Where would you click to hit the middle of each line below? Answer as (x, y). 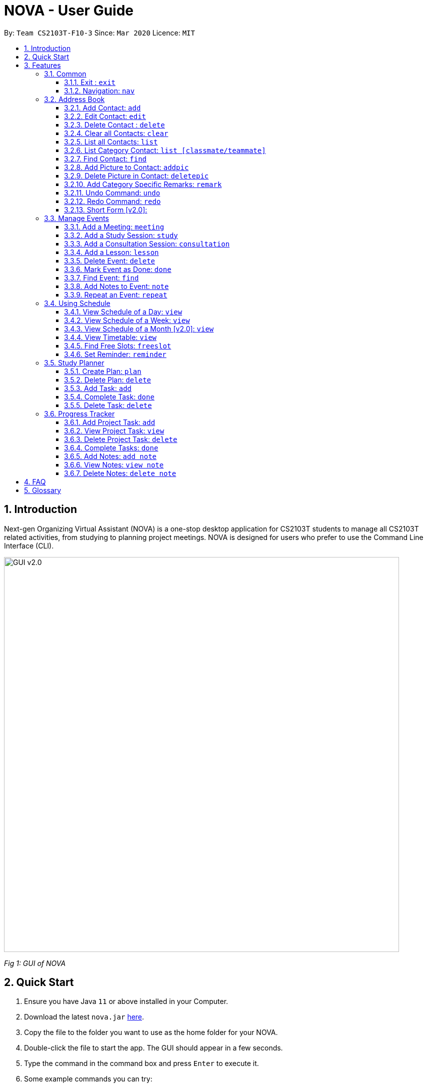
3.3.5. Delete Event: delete (109, 260)
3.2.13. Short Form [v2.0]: (106, 209)
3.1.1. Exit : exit (90, 82)
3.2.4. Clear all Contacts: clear (116, 133)
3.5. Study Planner (74, 362)
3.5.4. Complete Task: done (109, 396)
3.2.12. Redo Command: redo (112, 201)
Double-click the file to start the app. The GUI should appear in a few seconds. (153, 1048)
